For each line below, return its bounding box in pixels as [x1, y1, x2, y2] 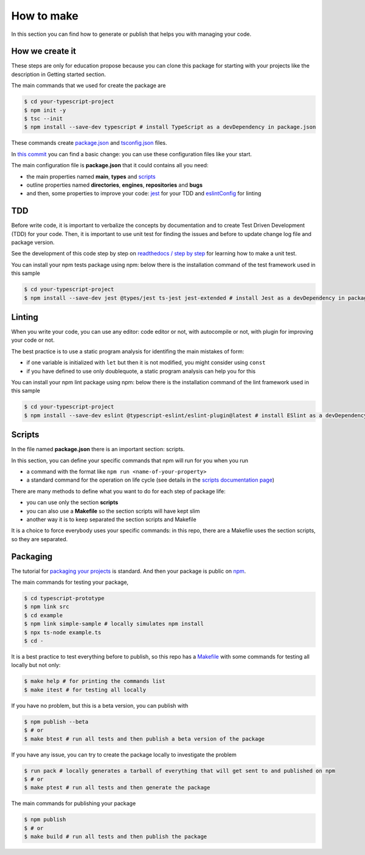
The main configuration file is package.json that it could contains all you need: [11, 162, 209, 169]
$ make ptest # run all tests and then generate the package [24, 784, 210, 791]
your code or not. [11, 336, 55, 344]
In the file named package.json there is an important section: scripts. [11, 446, 185, 453]
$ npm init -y [24, 106, 66, 114]
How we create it [11, 46, 76, 57]
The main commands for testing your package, [11, 578, 129, 586]
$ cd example [24, 612, 63, 618]
